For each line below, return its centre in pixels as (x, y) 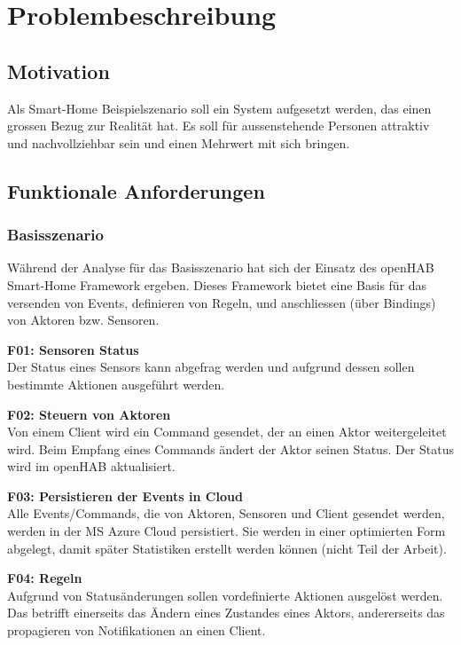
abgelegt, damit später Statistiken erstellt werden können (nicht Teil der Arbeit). (227, 548)
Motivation (59, 71)
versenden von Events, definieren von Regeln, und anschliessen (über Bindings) (222, 302)
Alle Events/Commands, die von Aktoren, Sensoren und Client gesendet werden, (226, 513)
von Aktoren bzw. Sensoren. (83, 320)
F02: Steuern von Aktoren (89, 414)
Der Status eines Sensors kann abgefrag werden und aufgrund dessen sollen (211, 367)
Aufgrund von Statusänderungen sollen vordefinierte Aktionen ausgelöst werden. (225, 595)
